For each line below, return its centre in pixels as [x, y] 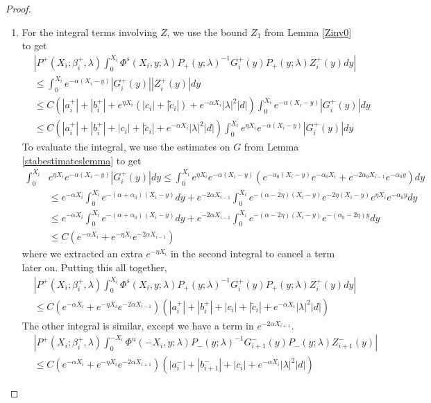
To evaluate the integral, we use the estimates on [126, 147]
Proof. [18, 8]
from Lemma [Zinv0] [308, 32]
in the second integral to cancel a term [253, 254]
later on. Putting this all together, [94, 267]
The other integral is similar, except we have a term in [138, 325]
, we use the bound [207, 32]
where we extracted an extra [82, 254]
